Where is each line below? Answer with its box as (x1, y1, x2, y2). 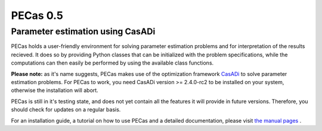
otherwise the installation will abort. (11, 87, 98, 94)
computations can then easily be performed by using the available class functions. (11, 59, 214, 66)
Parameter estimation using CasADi (11, 26, 156, 37)
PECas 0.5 (11, 9, 64, 22)
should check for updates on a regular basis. (11, 106, 121, 113)
